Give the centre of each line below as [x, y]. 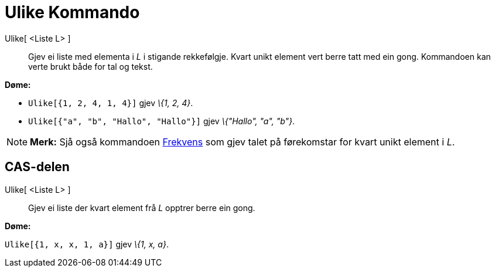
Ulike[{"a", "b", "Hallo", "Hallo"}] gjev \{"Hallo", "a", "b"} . [162, 121]
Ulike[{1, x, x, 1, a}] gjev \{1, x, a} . [87, 244]
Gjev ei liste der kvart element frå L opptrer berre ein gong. [142, 208]
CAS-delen [37, 167]
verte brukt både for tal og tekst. [91, 66]
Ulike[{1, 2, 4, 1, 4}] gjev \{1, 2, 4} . [111, 103]
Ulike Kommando [72, 12]
